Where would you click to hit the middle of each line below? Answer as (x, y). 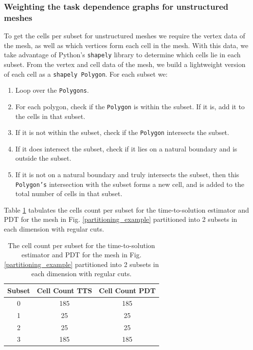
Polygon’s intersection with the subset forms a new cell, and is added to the (130, 184)
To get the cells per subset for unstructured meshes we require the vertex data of (125, 36)
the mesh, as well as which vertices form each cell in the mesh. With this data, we (126, 45)
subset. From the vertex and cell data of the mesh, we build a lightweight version (125, 64)
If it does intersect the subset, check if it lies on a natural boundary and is (126, 148)
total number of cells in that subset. (69, 193)
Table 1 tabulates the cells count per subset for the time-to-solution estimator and (126, 209)
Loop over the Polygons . (52, 90)
